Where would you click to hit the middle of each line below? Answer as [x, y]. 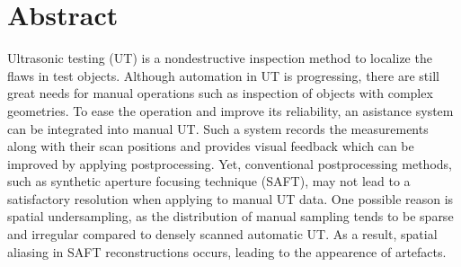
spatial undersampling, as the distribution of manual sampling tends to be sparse [230, 216]
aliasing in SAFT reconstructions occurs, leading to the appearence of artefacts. [227, 251]
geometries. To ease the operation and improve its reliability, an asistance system [230, 110]
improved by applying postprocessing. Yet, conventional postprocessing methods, [230, 163]
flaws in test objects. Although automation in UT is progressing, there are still [223, 75]
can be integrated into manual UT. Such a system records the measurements [218, 128]
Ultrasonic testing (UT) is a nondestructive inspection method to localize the [220, 58]
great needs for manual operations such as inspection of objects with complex [220, 93]
